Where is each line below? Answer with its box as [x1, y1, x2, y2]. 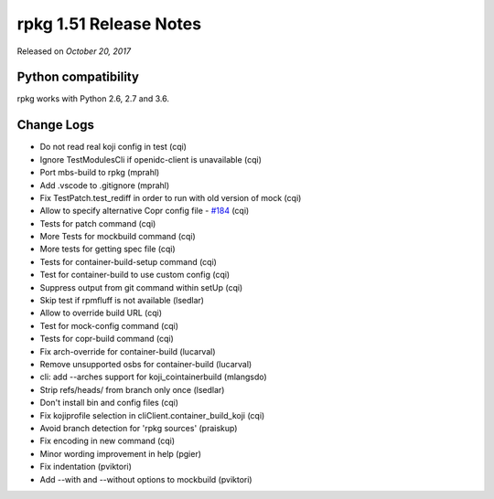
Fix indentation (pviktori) [39, 462, 133, 472]
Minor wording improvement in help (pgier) [39, 448, 201, 459]
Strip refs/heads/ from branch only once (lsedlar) [39, 384, 225, 395]
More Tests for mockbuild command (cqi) [39, 231, 196, 242]
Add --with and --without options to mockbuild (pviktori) [39, 473, 252, 484]
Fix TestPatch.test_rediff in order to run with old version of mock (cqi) [39, 192, 302, 203]
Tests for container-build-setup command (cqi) [39, 256, 217, 267]
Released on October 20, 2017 [16, 46, 132, 57]
